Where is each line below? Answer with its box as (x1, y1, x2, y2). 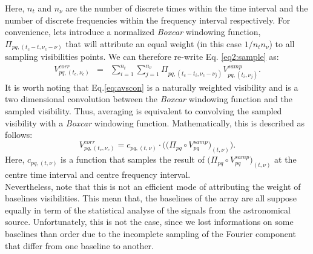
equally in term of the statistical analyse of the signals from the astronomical (5, 203, 291, 216)
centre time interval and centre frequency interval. (5, 168, 191, 181)
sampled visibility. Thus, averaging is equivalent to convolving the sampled (5, 105, 282, 117)
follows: (5, 128, 33, 141)
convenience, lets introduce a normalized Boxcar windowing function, (5, 25, 261, 38)
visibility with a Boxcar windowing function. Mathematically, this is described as (5, 116, 305, 129)
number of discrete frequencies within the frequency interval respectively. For (5, 13, 291, 26)
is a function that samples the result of (61, 153, 205, 166)
